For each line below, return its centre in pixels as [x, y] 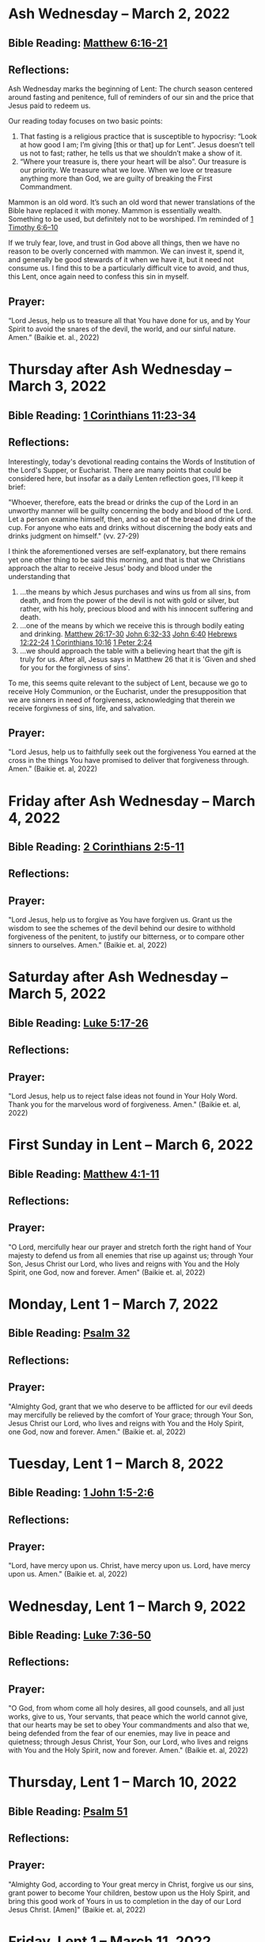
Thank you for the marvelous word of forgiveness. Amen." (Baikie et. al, [125, 1104]
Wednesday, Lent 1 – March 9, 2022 [127, 1606]
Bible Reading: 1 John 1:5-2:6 [81, 1493]
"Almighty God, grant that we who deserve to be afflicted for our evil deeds [131, 1406]
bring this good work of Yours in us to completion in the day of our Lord [125, 1901]
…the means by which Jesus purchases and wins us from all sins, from [135, 592]
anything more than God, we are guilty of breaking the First [116, 178]
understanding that [39, 576]
